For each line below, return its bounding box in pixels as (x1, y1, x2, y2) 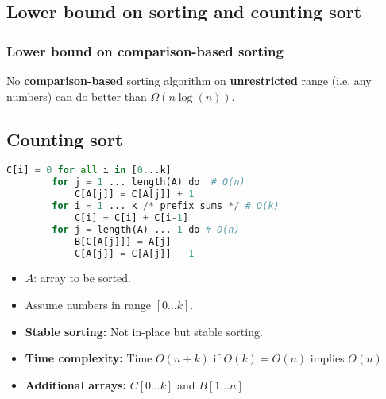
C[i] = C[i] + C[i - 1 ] (74, 211, 189, 223)
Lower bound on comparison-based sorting (6, 41, 284, 60)
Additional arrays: (25, 376, 127, 393)
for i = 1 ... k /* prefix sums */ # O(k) (52, 200, 280, 212)
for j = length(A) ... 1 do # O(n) (52, 223, 240, 235)
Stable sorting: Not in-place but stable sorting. (25, 323, 263, 339)
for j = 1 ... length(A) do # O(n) (52, 176, 245, 188)
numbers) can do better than (6, 87, 147, 104)
